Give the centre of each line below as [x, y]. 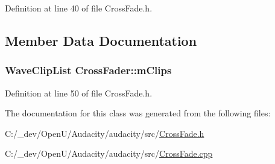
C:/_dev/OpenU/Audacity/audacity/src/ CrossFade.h [105, 133]
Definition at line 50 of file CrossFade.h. [79, 93]
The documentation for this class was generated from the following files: [138, 113]
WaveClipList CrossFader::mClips [88, 70]
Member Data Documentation [101, 40]
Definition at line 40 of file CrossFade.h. [79, 8]
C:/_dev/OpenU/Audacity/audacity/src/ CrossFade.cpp [109, 153]
